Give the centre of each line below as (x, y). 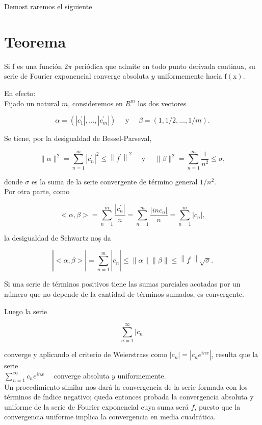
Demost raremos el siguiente (48, 6)
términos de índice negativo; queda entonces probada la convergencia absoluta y (129, 397)
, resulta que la (235, 354)
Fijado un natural (32, 103)
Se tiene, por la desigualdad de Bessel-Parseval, (78, 138)
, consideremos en (95, 103)
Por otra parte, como (37, 191)
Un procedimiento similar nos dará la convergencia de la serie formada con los (126, 386)
